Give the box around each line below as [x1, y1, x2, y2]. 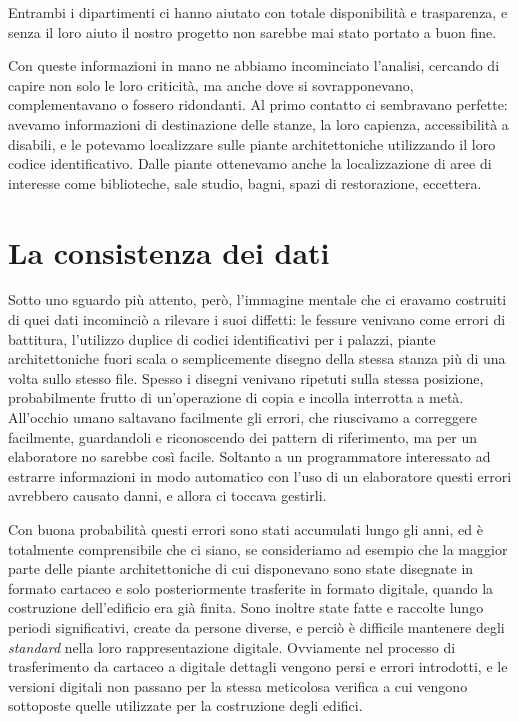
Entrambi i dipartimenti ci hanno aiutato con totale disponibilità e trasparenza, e [8, 2, 508, 22]
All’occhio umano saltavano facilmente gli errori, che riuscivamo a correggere [8, 407, 477, 428]
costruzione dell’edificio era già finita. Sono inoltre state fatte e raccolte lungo [8, 597, 484, 618]
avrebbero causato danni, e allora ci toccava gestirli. [8, 485, 327, 506]
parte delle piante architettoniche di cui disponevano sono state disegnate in [8, 558, 474, 579]
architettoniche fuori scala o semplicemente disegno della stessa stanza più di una [8, 348, 506, 369]
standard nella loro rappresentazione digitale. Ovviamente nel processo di [8, 636, 456, 657]
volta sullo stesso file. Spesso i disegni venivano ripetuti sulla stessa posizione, [8, 367, 484, 388]
